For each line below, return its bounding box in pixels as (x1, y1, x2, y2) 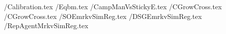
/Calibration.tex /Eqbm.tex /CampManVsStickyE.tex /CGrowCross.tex (4, 1, 222, 11)
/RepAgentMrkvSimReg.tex (4, 20, 88, 31)
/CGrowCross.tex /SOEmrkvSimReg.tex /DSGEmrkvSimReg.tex (4, 11, 202, 21)
